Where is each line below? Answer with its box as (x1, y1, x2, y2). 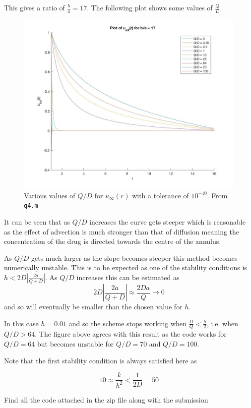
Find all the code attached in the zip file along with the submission (4, 394, 208, 405)
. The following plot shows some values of (87, 2, 213, 12)
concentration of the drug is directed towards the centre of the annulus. (4, 236, 221, 246)
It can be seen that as (4, 217, 70, 227)
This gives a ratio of (4, 2, 65, 12)
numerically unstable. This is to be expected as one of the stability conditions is (4, 262, 247, 273)
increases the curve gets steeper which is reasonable (89, 217, 246, 227)
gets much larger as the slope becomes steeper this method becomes (31, 252, 238, 263)
